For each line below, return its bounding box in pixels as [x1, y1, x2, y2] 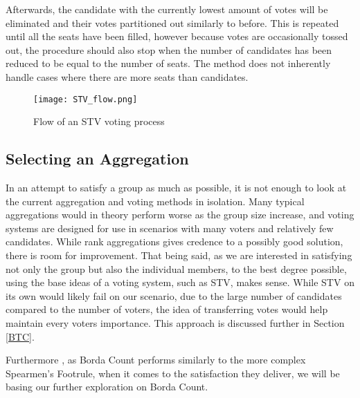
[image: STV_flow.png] [33, 94, 138, 104]
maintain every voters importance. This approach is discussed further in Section [6, 315, 345, 330]
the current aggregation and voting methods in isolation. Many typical [6, 193, 305, 208]
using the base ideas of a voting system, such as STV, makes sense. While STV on [6, 275, 354, 290]
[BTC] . [6, 329, 35, 343]
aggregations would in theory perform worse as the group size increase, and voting [6, 207, 354, 222]
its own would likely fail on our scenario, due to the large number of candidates [6, 288, 342, 303]
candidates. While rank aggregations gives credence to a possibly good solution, [6, 234, 343, 249]
